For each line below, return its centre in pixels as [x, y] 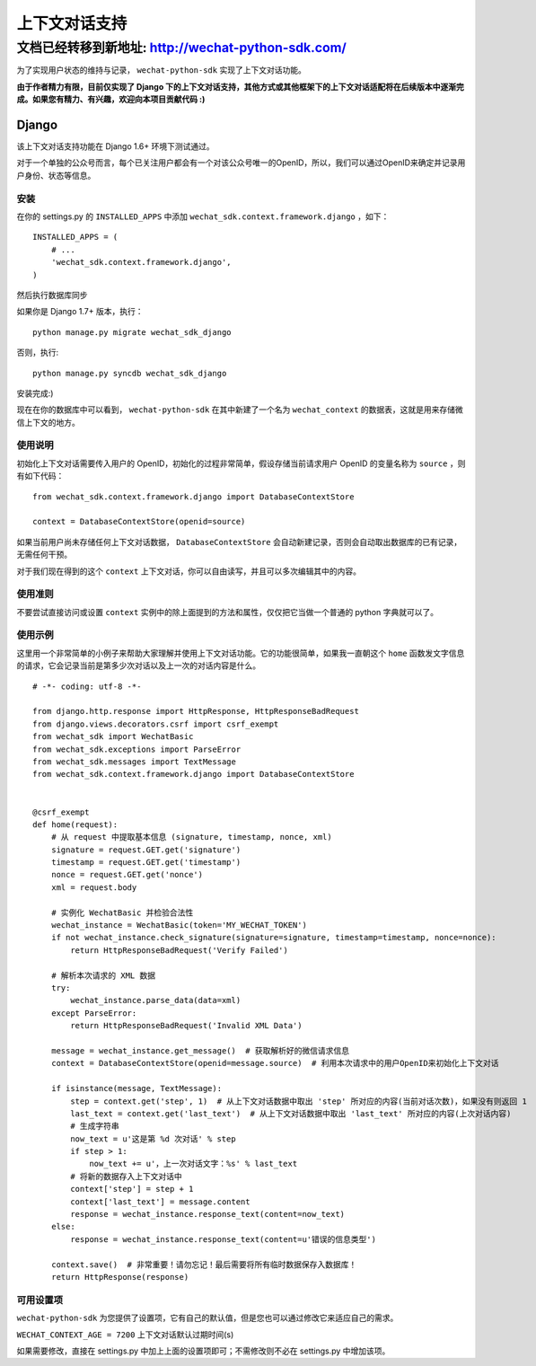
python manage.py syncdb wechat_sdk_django [130, 373]
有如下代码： [40, 476]
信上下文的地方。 [48, 422]
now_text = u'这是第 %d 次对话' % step [154, 1139]
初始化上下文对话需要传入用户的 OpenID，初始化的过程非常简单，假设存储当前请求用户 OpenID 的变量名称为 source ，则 [241, 463]
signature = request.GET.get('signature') [146, 850]
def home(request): [75, 824]
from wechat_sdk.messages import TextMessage [135, 762]
